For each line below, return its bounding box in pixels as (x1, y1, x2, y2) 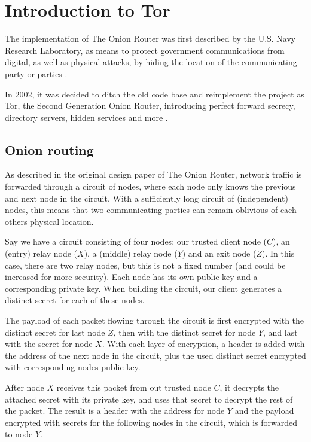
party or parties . (5, 67, 68, 80)
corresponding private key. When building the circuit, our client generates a (5, 282, 282, 294)
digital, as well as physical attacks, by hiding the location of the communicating (5, 56, 297, 68)
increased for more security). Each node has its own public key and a (5, 270, 258, 283)
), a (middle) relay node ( (84, 247, 178, 260)
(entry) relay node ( (5, 247, 78, 260)
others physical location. (5, 215, 94, 227)
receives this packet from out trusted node (56, 380, 211, 393)
